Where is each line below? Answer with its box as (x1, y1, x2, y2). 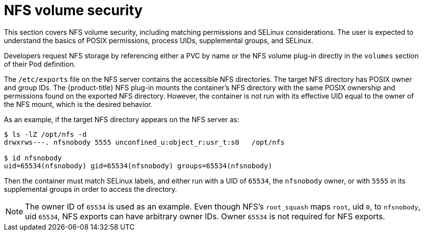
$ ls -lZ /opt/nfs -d (4, 130, 87, 138)
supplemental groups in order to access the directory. (4, 184, 177, 193)
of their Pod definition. (4, 59, 76, 68)
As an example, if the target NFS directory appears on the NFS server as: (4, 115, 239, 124)
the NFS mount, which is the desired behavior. (4, 100, 153, 108)
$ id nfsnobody (4, 154, 62, 162)
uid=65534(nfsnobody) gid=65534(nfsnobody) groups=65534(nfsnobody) (4, 161, 272, 170)
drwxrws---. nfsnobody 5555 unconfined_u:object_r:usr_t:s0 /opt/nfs (4, 138, 285, 146)
